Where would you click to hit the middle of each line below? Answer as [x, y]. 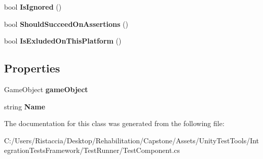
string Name [25, 106]
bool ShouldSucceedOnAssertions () [66, 24]
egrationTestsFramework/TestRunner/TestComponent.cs [92, 150]
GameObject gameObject [46, 89]
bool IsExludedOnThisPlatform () [63, 41]
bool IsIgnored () [33, 7]
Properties [32, 68]
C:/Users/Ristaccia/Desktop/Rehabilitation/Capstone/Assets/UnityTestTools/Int [132, 140]
